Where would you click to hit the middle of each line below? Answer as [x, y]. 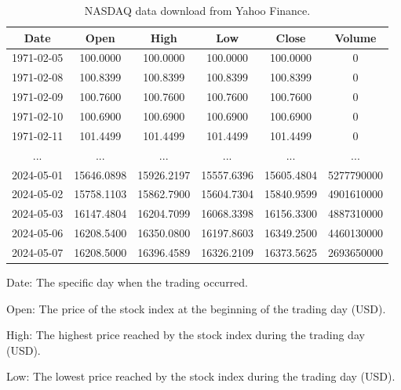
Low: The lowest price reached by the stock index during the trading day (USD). [201, 376]
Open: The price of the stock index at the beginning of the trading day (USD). [196, 308]
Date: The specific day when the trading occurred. [127, 282]
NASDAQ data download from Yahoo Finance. [197, 10]
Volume [355, 37]
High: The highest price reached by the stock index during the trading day [186, 335]
